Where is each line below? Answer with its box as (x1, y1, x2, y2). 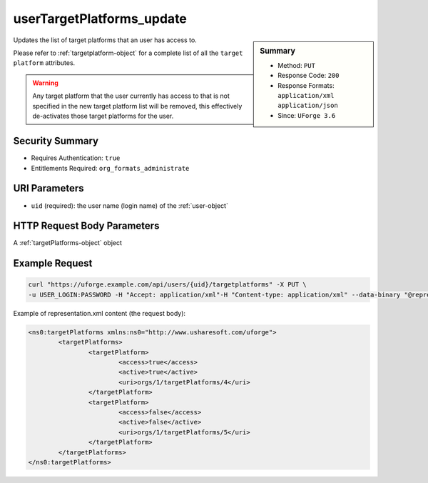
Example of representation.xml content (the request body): (13, 309, 185, 317)
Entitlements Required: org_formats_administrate (31, 164, 190, 172)
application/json (277, 101, 338, 110)
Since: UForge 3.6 (277, 111, 336, 119)
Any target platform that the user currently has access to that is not (32, 91, 230, 100)
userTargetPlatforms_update (13, 11, 187, 26)
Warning (32, 79, 58, 87)
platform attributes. (13, 59, 76, 67)
